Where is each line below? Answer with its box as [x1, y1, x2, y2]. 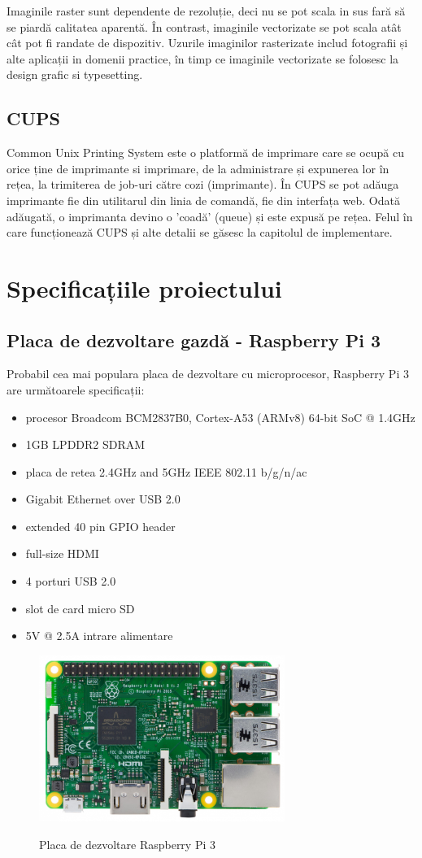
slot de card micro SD [25, 599, 135, 616]
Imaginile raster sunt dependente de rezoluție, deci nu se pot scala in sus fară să [7, 2, 406, 19]
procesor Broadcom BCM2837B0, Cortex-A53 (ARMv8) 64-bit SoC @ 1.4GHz [25, 408, 415, 425]
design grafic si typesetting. [7, 66, 143, 83]
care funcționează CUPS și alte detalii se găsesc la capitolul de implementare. [7, 224, 393, 241]
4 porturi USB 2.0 [25, 573, 116, 590]
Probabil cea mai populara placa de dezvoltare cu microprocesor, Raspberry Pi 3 [7, 365, 409, 382]
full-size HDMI [25, 545, 99, 562]
